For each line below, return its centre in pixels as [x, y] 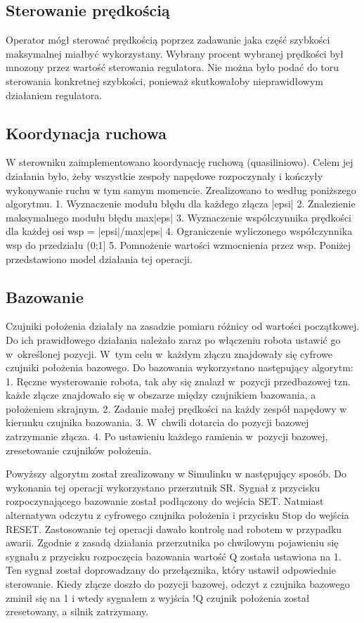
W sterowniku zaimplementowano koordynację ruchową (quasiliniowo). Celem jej [180, 162]
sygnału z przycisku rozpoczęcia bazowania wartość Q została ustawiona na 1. [174, 556]
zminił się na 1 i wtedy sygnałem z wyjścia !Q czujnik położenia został [158, 597]
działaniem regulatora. [54, 95]
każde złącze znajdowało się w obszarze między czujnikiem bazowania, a [161, 395]
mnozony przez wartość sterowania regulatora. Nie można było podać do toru [173, 67]
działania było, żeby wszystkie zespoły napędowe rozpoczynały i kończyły [164, 175]
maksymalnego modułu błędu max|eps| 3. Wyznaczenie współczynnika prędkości [179, 217]
